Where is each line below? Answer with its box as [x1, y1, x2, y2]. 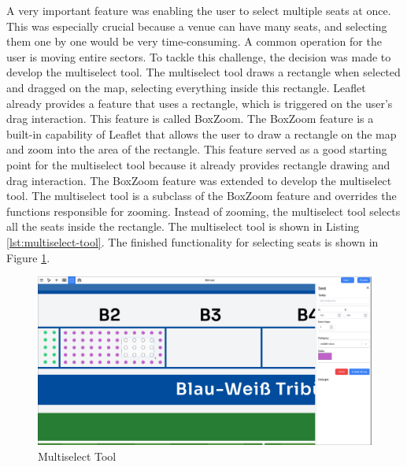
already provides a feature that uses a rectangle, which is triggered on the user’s [6, 95, 393, 111]
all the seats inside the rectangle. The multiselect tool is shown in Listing [6, 218, 360, 235]
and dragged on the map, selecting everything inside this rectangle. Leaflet [6, 79, 366, 95]
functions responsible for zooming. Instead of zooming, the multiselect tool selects [6, 202, 401, 219]
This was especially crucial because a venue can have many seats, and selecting [6, 17, 387, 34]
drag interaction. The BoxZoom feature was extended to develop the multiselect [6, 172, 392, 188]
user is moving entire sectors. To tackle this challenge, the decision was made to [6, 48, 391, 65]
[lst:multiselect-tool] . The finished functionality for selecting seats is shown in [6, 233, 379, 250]
